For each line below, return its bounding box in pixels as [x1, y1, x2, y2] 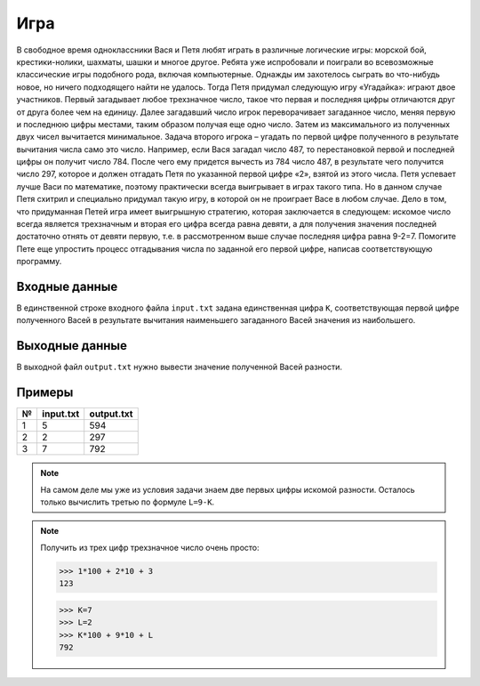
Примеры [16, 385, 74, 400]
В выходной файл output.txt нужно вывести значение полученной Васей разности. [16, 361, 342, 373]
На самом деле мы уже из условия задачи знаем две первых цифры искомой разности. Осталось [40, 484, 415, 495]
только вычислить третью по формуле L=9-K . [40, 496, 215, 507]
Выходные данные [16, 338, 128, 353]
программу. [16, 256, 62, 267]
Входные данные [16, 279, 118, 294]
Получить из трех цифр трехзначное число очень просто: [40, 542, 260, 553]
